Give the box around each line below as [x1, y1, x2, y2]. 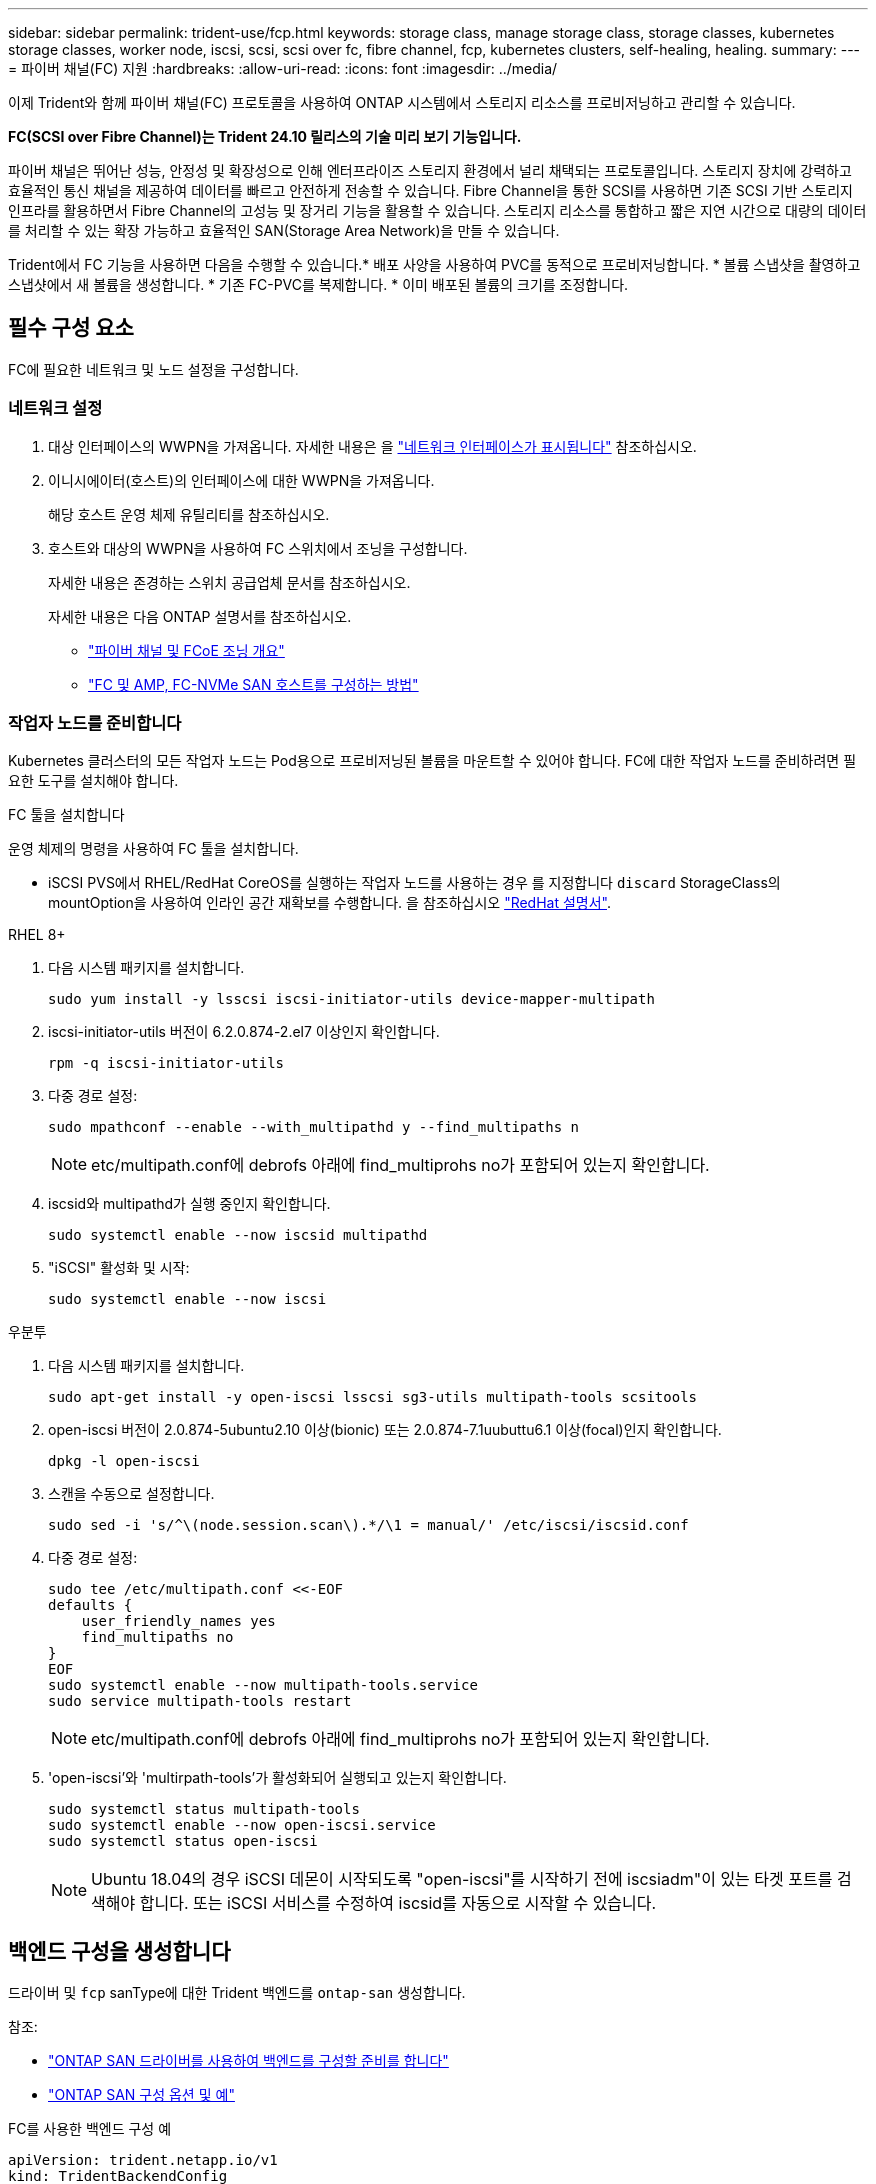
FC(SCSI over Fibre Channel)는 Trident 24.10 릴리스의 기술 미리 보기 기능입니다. [8, 128, 522, 145]
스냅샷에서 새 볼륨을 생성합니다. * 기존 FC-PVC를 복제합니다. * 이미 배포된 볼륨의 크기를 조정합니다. [8, 276, 629, 293]
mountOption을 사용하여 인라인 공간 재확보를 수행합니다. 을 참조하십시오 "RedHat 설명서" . [48, 894, 612, 912]
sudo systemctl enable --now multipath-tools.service [48, 1677, 478, 1694]
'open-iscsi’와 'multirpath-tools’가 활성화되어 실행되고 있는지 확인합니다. [48, 1769, 507, 1787]
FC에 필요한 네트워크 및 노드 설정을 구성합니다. [8, 360, 299, 378]
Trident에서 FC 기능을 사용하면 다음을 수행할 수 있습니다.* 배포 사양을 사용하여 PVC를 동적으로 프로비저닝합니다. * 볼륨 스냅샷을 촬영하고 [8, 256, 861, 273]
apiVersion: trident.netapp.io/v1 [8, 2152, 278, 2169]
